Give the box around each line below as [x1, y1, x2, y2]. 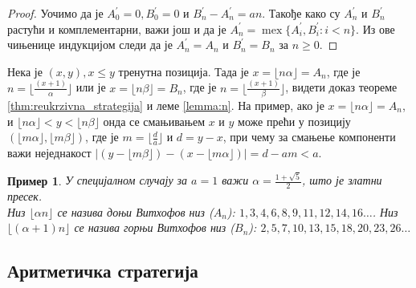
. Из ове [356, 20, 395, 37]
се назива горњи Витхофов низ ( [74, 219, 235, 236]
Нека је [7, 63, 43, 79]
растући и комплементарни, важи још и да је [7, 20, 226, 37]
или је [75, 79, 106, 95]
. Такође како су [262, 5, 341, 21]
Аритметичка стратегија [7, 258, 198, 283]
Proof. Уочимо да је [7, 5, 104, 21]
